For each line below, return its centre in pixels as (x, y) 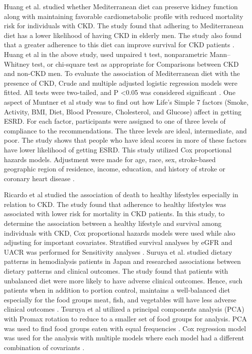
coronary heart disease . (39, 178)
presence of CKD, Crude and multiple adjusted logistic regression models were (121, 83)
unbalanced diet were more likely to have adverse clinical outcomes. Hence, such (123, 280)
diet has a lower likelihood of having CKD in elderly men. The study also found (123, 35)
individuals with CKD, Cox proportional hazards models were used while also (120, 233)
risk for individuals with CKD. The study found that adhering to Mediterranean (124, 26)
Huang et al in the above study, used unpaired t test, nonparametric (106, 54)
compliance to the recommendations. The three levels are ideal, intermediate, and (126, 130)
